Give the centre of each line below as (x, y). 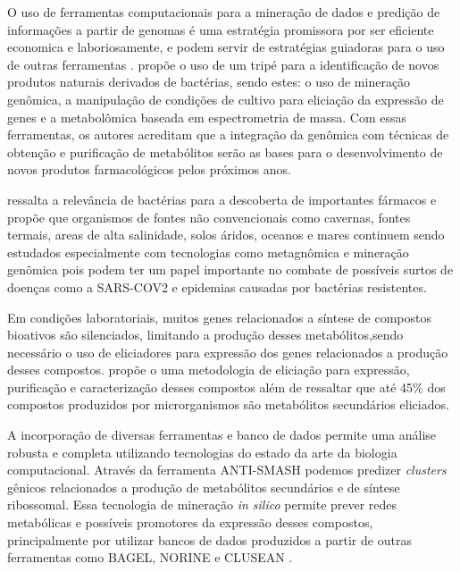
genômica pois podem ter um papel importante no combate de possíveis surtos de (230, 269)
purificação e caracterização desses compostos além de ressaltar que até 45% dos (226, 387)
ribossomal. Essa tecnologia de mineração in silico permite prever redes (202, 505)
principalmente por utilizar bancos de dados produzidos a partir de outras (209, 539)
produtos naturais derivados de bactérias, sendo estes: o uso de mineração (209, 82)
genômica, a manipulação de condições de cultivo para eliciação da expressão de (226, 99)
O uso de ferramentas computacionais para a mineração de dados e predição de (224, 12)
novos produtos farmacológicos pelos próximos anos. (149, 169)
